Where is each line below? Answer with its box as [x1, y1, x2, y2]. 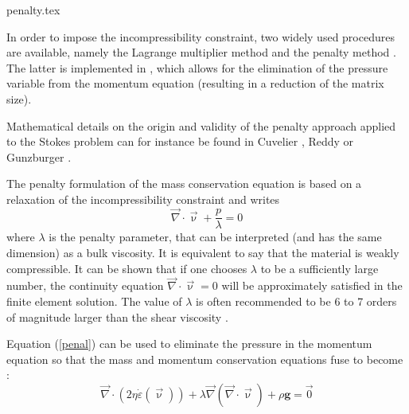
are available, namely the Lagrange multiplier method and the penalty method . [6, 44, 396, 61]
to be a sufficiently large [260, 260, 379, 276]
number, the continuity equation [6, 277, 164, 294]
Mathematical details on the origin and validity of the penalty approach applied [6, 117, 396, 134]
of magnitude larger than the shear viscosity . [6, 308, 228, 325]
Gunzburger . [6, 148, 72, 165]
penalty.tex [6, 2, 60, 18]
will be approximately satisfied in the [221, 277, 403, 294]
